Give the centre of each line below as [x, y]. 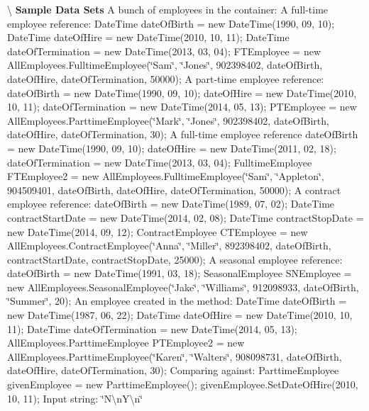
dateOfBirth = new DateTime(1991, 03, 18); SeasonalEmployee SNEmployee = [180, 273]
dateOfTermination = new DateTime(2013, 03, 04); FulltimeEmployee [160, 162]
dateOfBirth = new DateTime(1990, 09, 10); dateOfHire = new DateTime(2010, [182, 92]
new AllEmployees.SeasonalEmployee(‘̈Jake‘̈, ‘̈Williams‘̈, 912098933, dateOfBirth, [183, 287]
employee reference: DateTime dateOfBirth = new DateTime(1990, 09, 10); [171, 23]
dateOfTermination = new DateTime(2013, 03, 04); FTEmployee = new [164, 51]
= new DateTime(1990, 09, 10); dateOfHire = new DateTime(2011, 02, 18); [172, 148]
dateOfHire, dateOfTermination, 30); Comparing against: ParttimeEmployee [173, 370]
